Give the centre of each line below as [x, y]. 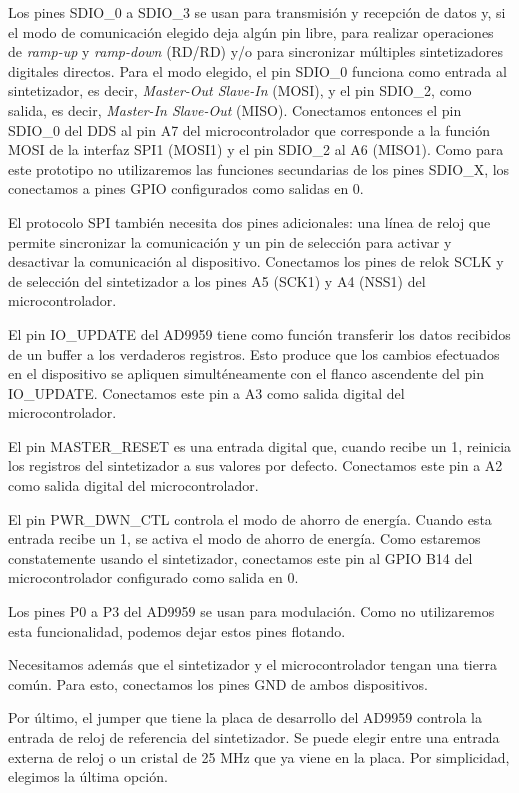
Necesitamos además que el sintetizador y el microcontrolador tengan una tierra [252, 664]
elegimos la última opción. [88, 776]
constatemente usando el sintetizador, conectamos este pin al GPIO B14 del [240, 557]
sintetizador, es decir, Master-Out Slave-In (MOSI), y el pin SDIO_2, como [240, 90]
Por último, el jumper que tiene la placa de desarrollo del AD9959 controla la [245, 717]
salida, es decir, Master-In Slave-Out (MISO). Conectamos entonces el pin [235, 109]
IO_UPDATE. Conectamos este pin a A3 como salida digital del [206, 392]
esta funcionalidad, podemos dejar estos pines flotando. [177, 630]
